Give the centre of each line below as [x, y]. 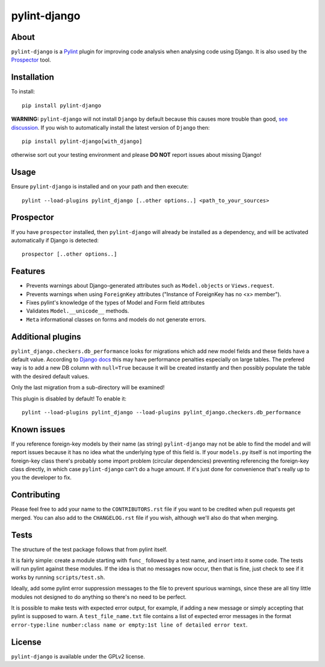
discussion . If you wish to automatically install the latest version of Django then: [110, 127]
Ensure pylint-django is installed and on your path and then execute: [100, 186]
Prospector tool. [31, 60]
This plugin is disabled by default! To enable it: [69, 399]
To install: [23, 92]
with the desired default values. [50, 376]
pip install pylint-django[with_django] [82, 141]
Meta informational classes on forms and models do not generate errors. [116, 319]
